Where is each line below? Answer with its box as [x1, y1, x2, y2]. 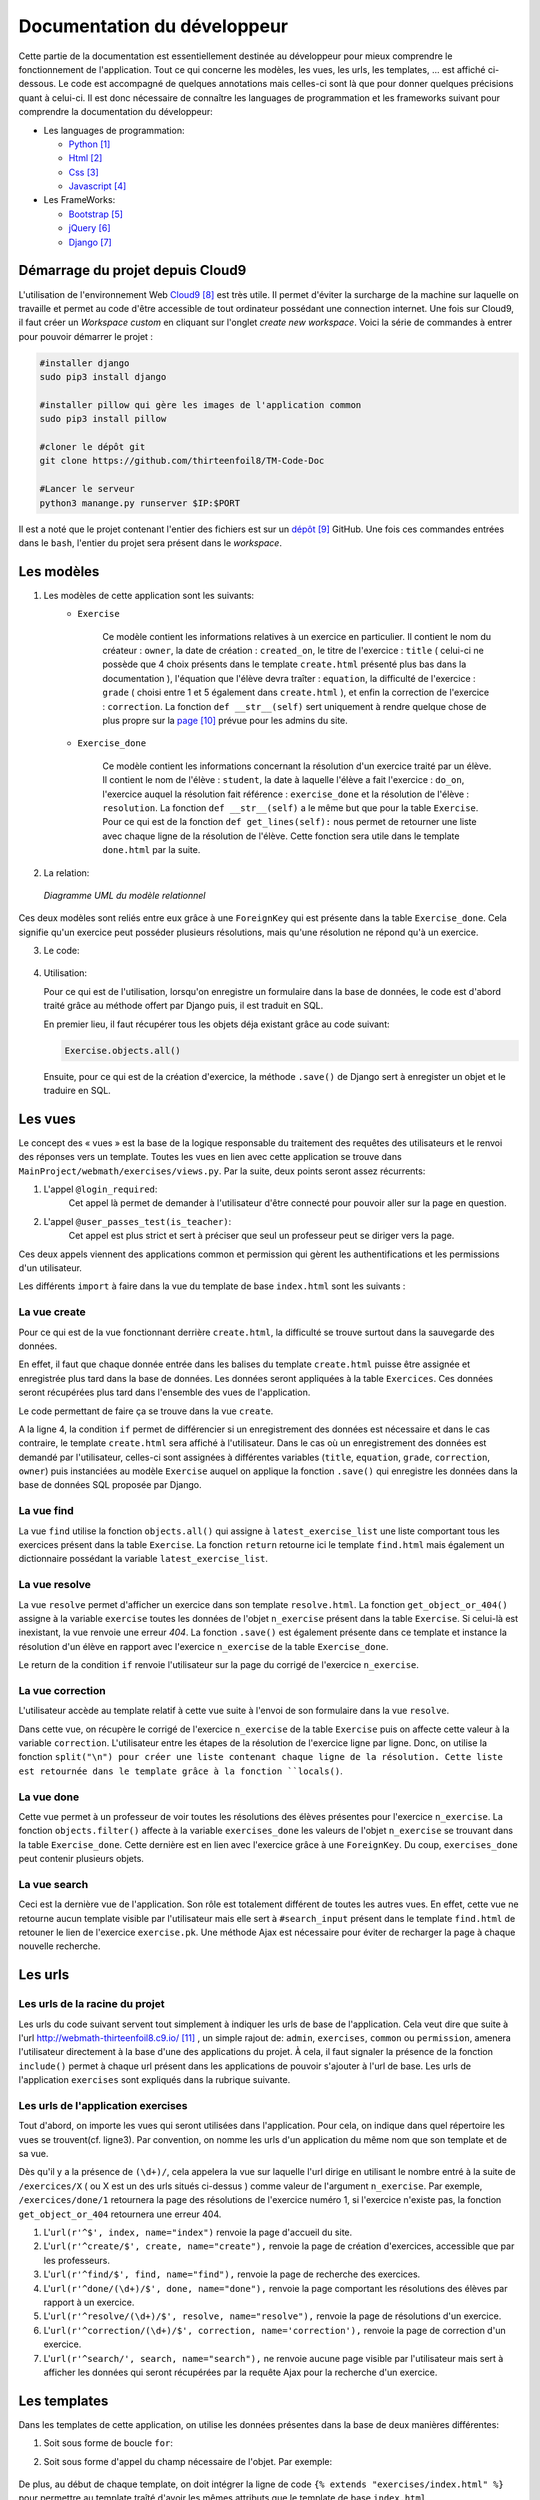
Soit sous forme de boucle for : [43, 2437, 174, 2449]
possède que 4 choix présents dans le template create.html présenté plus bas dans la [102, 658, 467, 670]
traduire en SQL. [43, 1085, 112, 1096]
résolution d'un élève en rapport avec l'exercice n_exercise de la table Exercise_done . [18, 1640, 389, 1652]
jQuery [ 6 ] [68, 222, 111, 234]
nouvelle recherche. [18, 1940, 101, 1952]
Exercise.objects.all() [64, 1045, 182, 1056]
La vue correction [18, 1683, 106, 1697]
